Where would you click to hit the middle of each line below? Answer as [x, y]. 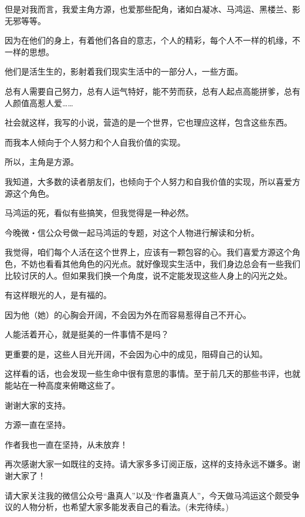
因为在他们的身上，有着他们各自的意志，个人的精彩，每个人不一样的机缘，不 [152, 40]
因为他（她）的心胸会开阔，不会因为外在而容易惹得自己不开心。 [128, 314]
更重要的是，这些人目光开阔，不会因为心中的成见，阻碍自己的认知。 [136, 354]
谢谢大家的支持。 [38, 405]
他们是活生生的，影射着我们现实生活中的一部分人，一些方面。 [124, 71]
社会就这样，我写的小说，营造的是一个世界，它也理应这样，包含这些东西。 [148, 122]
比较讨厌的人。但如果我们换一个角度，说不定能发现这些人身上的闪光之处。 [148, 275]
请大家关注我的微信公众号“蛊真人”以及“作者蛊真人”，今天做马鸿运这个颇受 [148, 495]
